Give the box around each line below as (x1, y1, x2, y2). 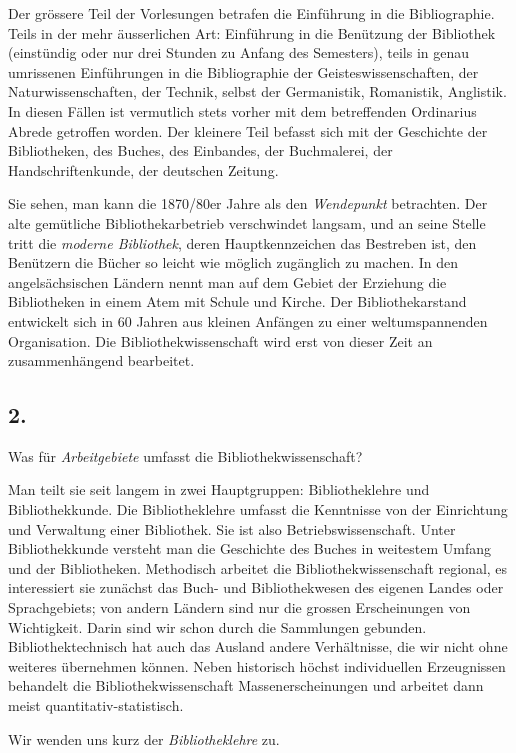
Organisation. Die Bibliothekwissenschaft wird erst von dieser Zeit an (8, 330, 433, 351)
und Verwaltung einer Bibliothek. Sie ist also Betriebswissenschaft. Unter (8, 518, 456, 539)
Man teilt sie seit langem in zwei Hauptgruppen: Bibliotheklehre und (8, 479, 430, 500)
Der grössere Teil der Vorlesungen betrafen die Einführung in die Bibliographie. (8, 3, 495, 23)
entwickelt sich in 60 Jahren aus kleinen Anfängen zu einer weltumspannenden (8, 310, 488, 331)
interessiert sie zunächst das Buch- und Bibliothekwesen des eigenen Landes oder (8, 577, 504, 598)
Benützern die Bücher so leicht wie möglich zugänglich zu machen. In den (8, 252, 459, 273)
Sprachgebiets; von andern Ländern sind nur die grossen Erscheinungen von (8, 597, 471, 618)
